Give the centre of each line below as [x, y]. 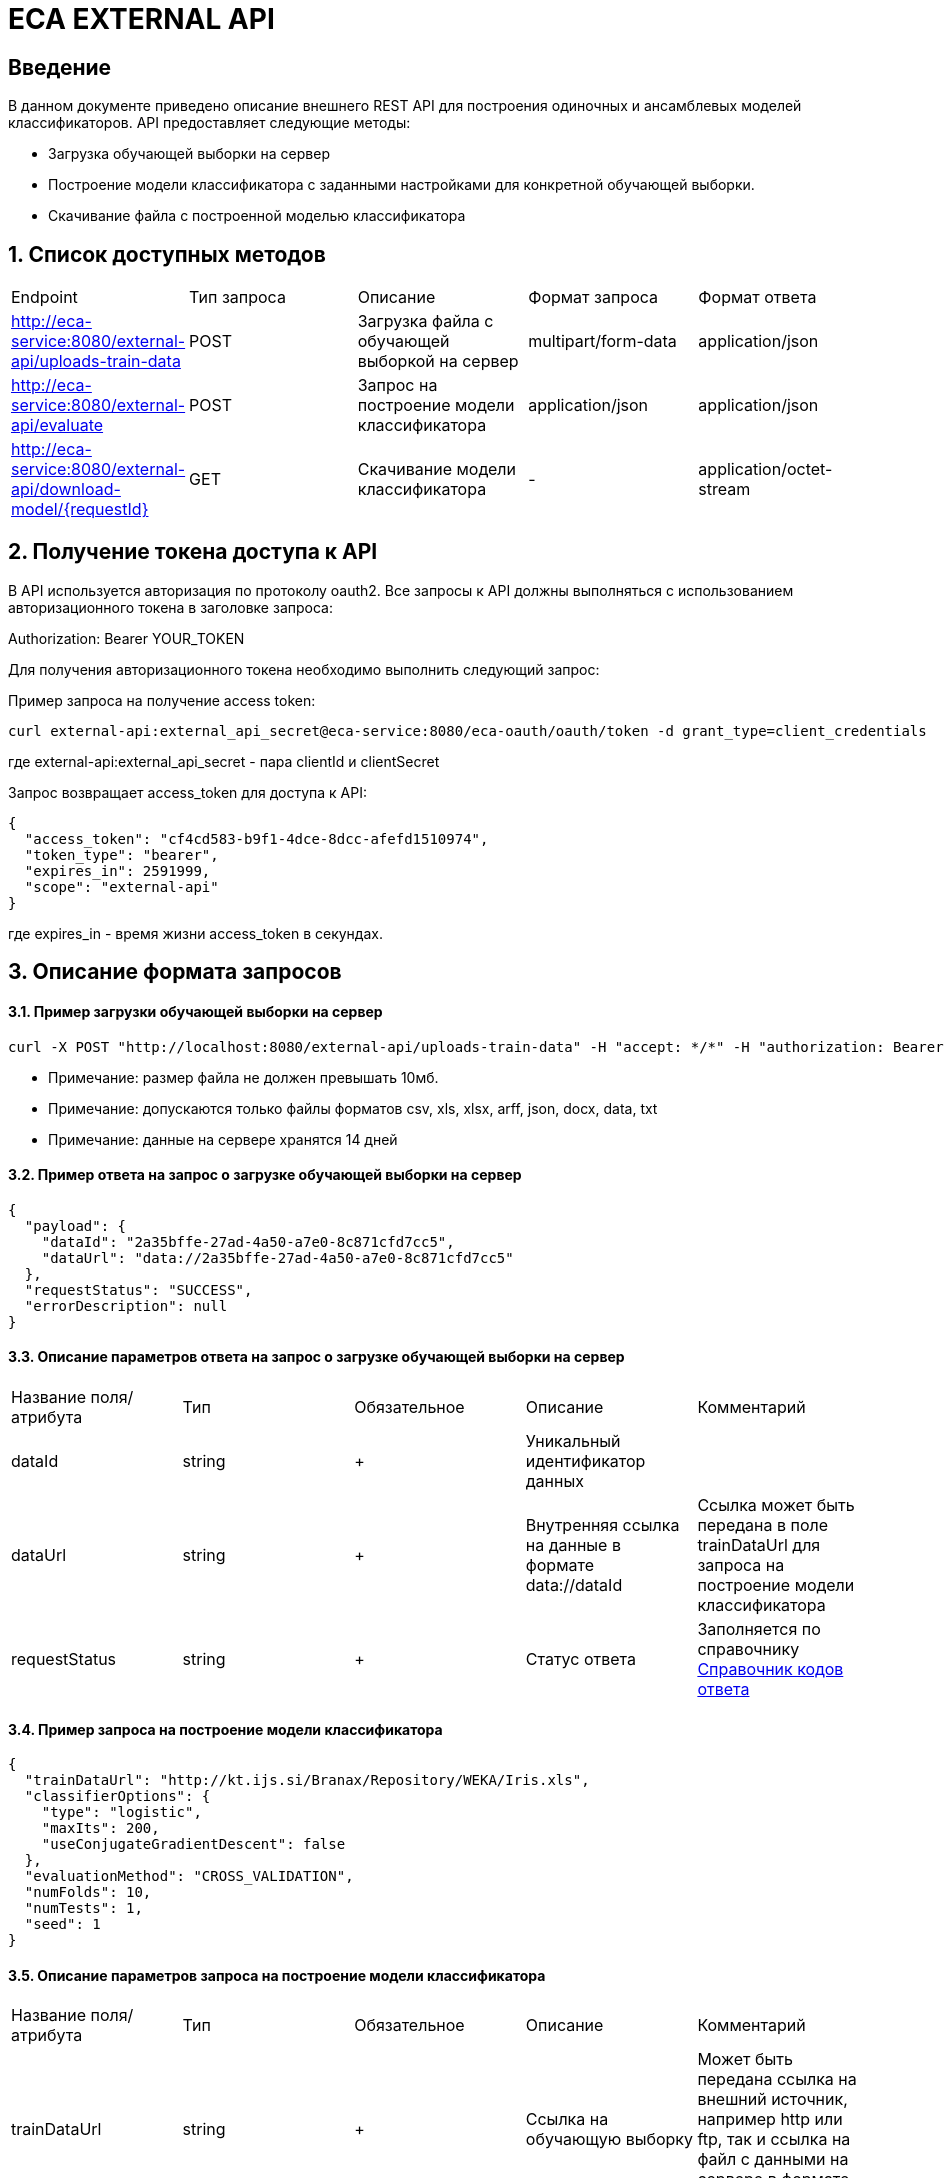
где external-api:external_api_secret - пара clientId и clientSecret [224, 761]
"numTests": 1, [83, 1908]
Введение [60, 67]
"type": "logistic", [121, 1812]
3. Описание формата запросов [175, 972]
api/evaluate [57, 425]
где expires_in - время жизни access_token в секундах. [195, 933]
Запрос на [397, 385]
